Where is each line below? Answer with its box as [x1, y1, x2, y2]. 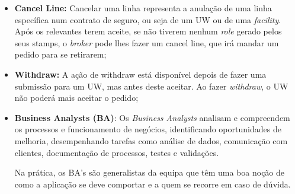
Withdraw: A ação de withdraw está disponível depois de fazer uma [14, 68, 267, 80]
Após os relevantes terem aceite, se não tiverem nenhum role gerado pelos [14, 25, 282, 37]
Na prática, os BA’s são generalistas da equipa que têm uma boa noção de [14, 166, 285, 179]
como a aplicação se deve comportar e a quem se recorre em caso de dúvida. [14, 177, 291, 190]
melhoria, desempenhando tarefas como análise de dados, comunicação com [14, 134, 288, 147]
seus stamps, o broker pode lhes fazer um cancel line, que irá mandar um [14, 36, 279, 49]
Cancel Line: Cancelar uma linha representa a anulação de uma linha [14, 2, 272, 14]
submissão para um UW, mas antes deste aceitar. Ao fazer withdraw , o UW [14, 79, 288, 92]
